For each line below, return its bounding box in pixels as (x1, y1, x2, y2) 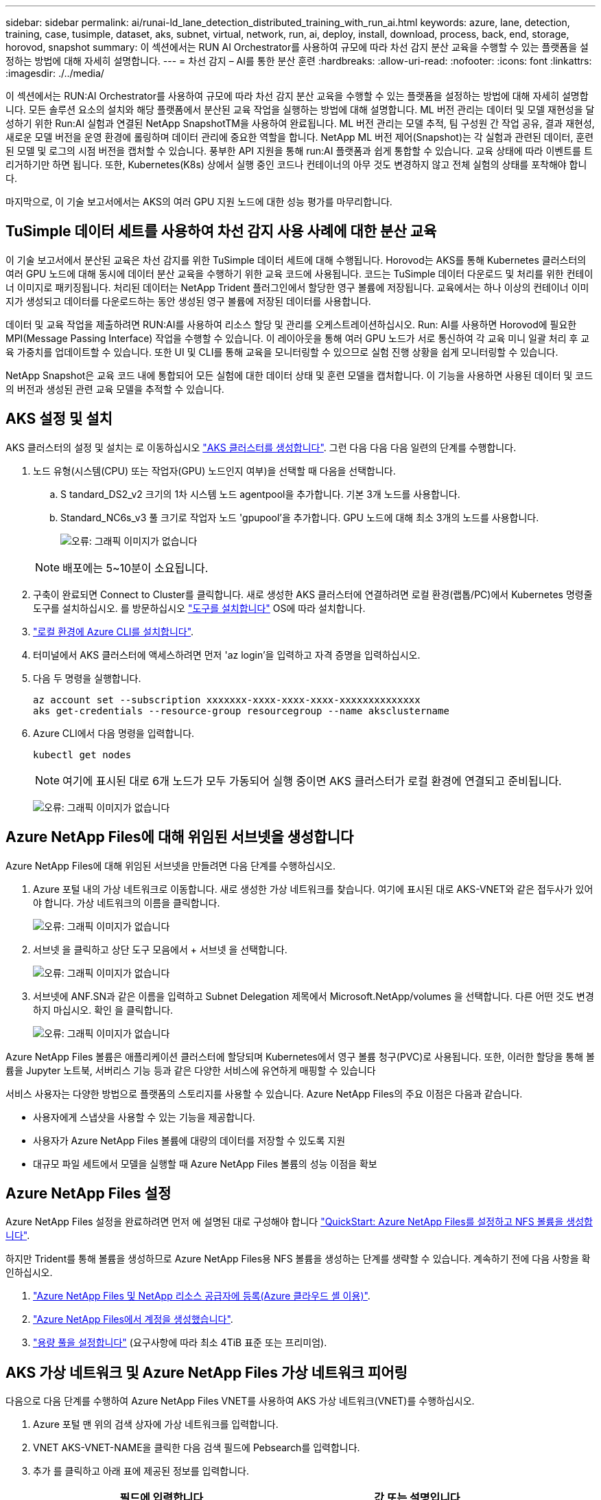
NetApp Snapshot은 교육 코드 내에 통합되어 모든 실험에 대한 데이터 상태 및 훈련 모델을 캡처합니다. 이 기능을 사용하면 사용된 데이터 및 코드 (5, 369, 593, 381)
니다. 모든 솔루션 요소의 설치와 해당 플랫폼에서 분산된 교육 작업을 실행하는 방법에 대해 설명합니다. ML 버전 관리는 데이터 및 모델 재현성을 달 (5, 104, 595, 115)
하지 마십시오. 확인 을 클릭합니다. (33, 1003, 174, 1016)
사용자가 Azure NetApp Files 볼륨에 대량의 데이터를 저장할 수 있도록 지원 (33, 1134, 346, 1146)
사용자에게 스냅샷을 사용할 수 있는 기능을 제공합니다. (33, 1111, 255, 1123)
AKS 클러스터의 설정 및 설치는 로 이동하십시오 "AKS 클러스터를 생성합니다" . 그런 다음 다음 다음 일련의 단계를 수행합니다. (5, 441, 517, 453)
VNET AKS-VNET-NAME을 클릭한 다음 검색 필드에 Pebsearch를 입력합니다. (33, 1442, 360, 1454)
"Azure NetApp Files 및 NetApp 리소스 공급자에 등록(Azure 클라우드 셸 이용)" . (33, 1290, 370, 1302)
